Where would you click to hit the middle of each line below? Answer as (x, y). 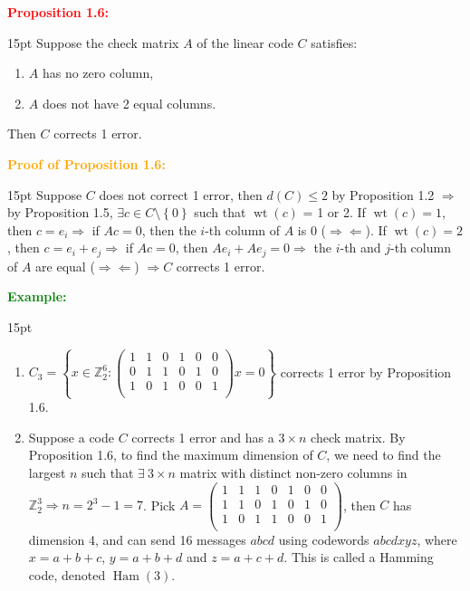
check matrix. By (358, 437)
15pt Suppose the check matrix (93, 42)
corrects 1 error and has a (203, 437)
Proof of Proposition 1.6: (86, 163)
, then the (169, 229)
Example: (37, 296)
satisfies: (334, 42)
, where (437, 539)
